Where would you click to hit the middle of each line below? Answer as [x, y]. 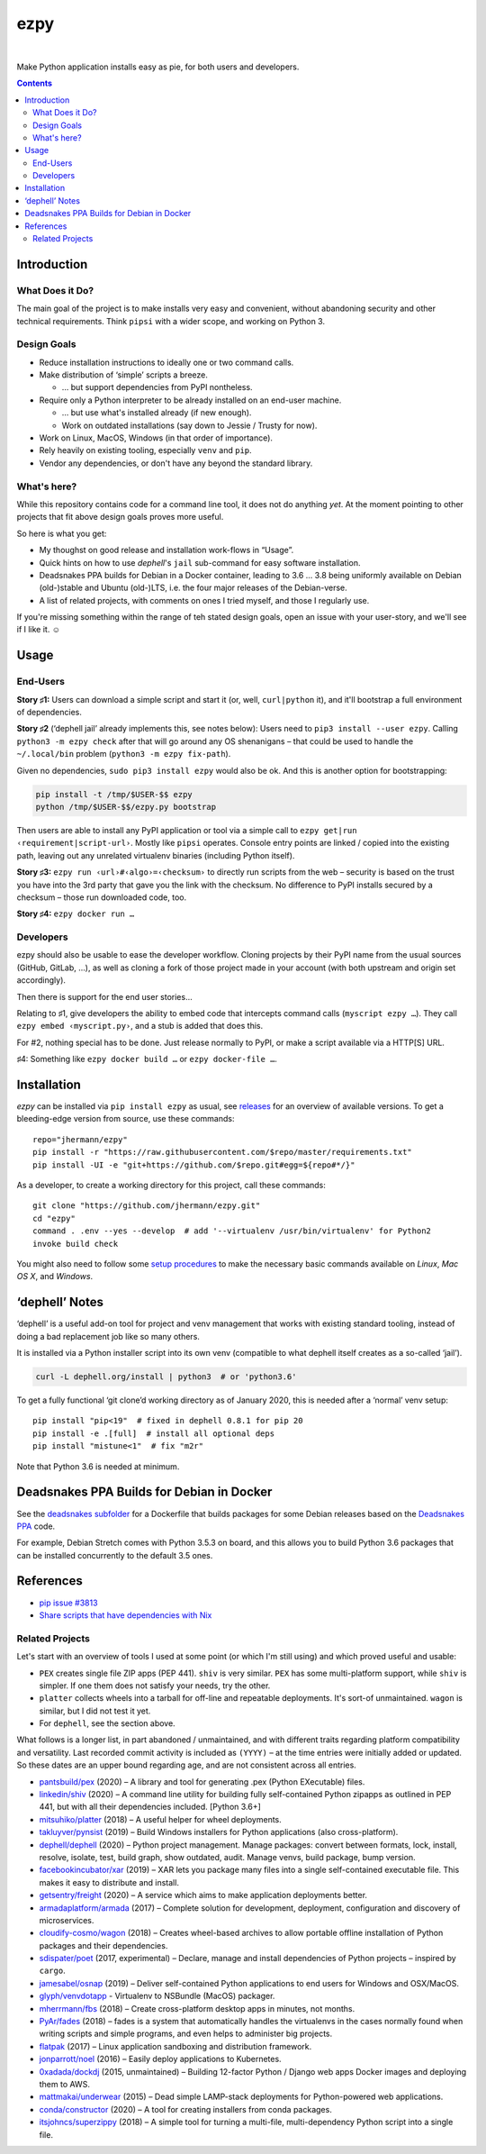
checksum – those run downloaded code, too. [102, 897]
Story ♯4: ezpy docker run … [76, 913]
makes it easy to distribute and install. [109, 1882]
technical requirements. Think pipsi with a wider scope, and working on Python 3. [171, 321]
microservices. [67, 1920]
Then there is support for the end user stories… [104, 996]
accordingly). [41, 980]
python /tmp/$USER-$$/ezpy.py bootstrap [126, 807]
